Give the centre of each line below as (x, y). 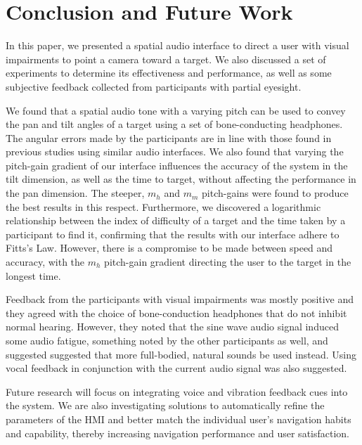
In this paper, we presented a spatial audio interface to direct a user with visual (177, 45)
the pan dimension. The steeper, (75, 193)
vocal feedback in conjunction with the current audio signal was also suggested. (176, 368)
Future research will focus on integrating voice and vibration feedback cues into (177, 391)
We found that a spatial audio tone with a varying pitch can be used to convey (176, 110)
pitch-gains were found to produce (275, 193)
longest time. (33, 275)
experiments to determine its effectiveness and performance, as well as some (169, 73)
